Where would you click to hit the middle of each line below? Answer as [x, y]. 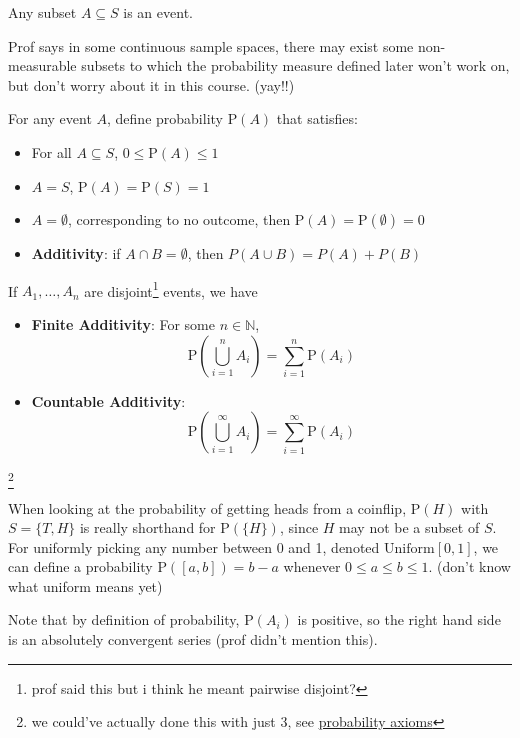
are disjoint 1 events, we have [171, 289]
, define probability [165, 118]
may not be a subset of [409, 527]
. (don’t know [469, 566]
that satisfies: [317, 118]
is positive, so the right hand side [399, 619]
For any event [50, 118]
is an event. [158, 12]
